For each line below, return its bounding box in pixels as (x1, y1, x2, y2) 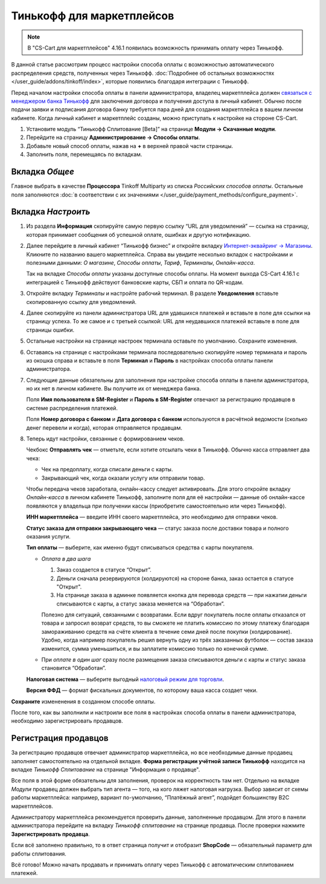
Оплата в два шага (41, 555, 91, 562)
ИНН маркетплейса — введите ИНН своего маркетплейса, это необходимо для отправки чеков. (26, 514, 278, 521)
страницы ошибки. (26, 326, 75, 334)
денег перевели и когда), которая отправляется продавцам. (26, 424, 182, 431)
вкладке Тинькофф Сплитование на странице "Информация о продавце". (11, 766, 200, 773)
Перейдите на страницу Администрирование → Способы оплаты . (26, 134, 200, 141)
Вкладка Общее (11, 167, 75, 177)
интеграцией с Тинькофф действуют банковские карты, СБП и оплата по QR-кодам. (26, 279, 244, 286)
